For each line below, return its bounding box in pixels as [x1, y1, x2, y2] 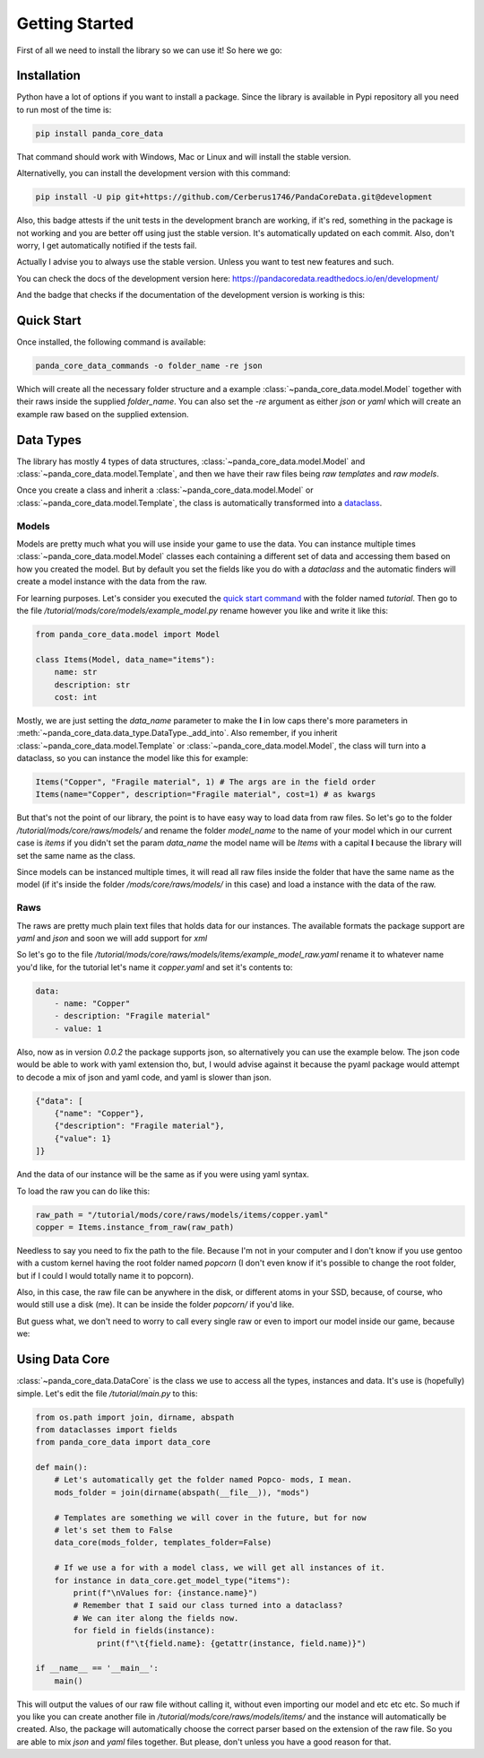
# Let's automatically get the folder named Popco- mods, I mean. [54, 1474, 353, 1485]
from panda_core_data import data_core [35, 1437, 211, 1448]
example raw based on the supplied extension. [16, 408, 189, 419]
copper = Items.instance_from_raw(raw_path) [35, 1221, 235, 1232]
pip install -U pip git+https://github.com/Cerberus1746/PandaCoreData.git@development [35, 192, 433, 202]
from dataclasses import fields [35, 1424, 178, 1435]
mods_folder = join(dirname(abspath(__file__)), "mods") [54, 1487, 310, 1498]
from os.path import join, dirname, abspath [35, 1412, 235, 1422]
